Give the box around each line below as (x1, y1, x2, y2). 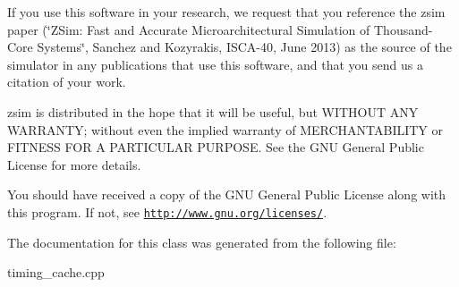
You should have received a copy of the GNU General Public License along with (7, 185, 446, 204)
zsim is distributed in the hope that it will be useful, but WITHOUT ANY (7, 102, 419, 121)
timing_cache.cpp (7, 263, 105, 282)
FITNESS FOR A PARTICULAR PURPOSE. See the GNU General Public (7, 138, 424, 156)
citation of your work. (7, 72, 126, 91)
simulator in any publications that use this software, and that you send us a (7, 55, 423, 73)
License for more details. (7, 155, 141, 173)
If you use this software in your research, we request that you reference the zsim (7, 3, 446, 21)
